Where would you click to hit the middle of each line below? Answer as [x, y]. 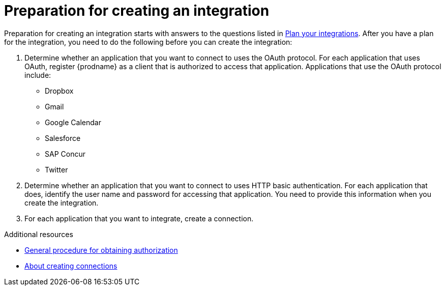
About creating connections [71, 266]
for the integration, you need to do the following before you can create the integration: [148, 42]
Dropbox [59, 91]
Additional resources [39, 234]
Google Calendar [73, 122]
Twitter [56, 169]
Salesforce [63, 138]
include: [38, 75]
